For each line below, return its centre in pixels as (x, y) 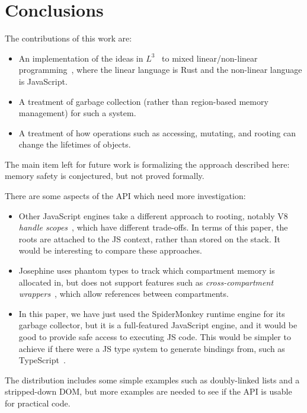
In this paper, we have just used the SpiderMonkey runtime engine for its (152, 313)
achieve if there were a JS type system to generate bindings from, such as (152, 348)
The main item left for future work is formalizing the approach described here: (147, 164)
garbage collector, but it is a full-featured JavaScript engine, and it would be (158, 325)
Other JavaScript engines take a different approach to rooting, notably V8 (153, 215)
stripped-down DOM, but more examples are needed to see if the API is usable (148, 391)
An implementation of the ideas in (81, 58)
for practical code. (38, 403)
